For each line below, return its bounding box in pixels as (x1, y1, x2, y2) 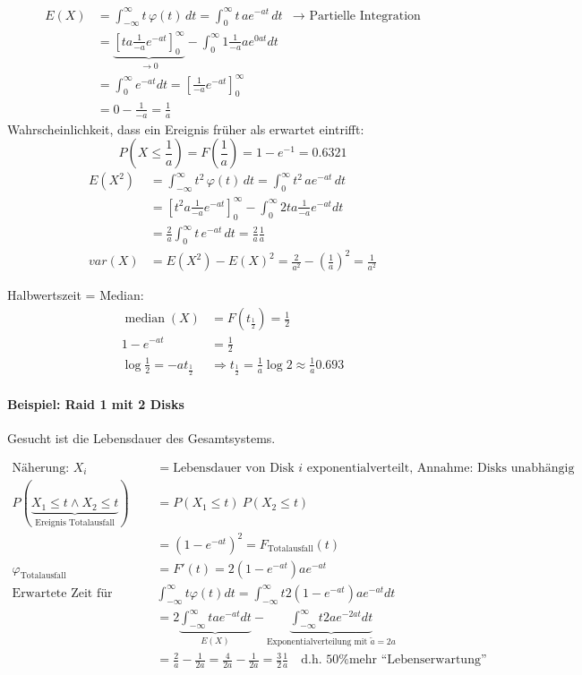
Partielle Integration (309, 9, 421, 22)
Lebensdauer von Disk (173, 461, 295, 474)
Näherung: (12, 461, 70, 474)
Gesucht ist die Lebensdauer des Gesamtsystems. (7, 429, 276, 448)
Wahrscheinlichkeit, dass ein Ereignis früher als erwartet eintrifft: (7, 119, 364, 138)
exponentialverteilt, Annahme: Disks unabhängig (306, 461, 575, 474)
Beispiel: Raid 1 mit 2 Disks (7, 394, 184, 413)
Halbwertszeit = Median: (7, 286, 144, 304)
